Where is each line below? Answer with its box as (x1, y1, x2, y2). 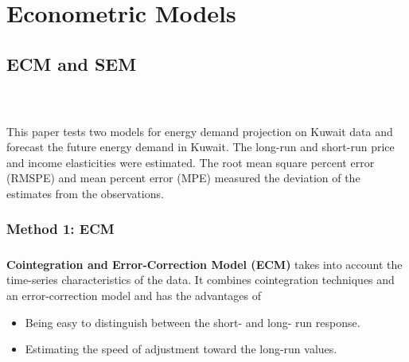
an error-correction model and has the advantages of (6, 286, 262, 303)
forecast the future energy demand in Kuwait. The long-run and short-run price (6, 138, 395, 155)
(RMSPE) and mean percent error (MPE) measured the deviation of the (6, 169, 360, 186)
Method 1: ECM (6, 219, 115, 239)
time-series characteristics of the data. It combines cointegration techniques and (6, 271, 395, 288)
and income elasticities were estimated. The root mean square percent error (6, 154, 375, 170)
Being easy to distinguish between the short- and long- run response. (25, 313, 360, 330)
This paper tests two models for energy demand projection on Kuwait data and (6, 123, 393, 139)
